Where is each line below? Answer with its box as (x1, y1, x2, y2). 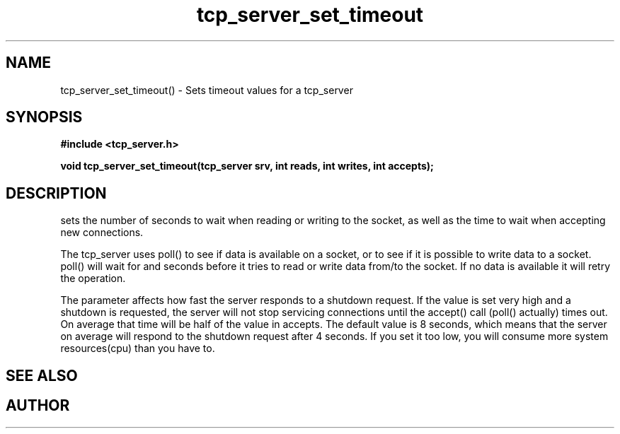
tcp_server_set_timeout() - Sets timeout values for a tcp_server (60, 83, 353, 96)
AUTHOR (6, 397, 70, 415)
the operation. (60, 272, 126, 285)
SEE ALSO (6, 366, 78, 385)
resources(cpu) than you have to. (60, 342, 215, 355)
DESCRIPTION (6, 184, 107, 202)
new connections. (60, 226, 144, 239)
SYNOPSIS (6, 108, 83, 127)
